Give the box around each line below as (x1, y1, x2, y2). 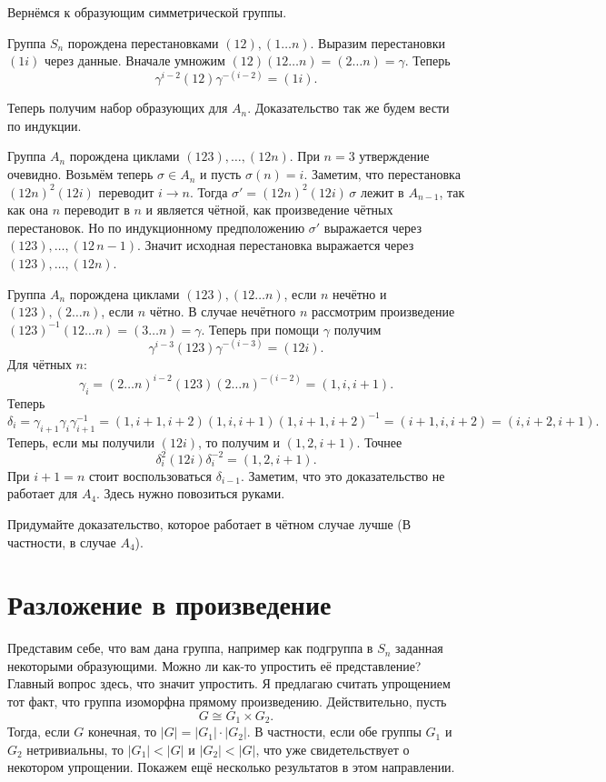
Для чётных (7, 354, 72, 373)
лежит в (360, 182, 404, 201)
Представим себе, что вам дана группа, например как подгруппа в (7, 638, 373, 657)
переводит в (64, 200, 130, 219)
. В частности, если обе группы (246, 722, 422, 741)
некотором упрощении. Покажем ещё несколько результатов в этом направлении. (7, 757, 455, 777)
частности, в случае (7, 532, 116, 551)
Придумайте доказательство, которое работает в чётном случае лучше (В (7, 514, 412, 533)
